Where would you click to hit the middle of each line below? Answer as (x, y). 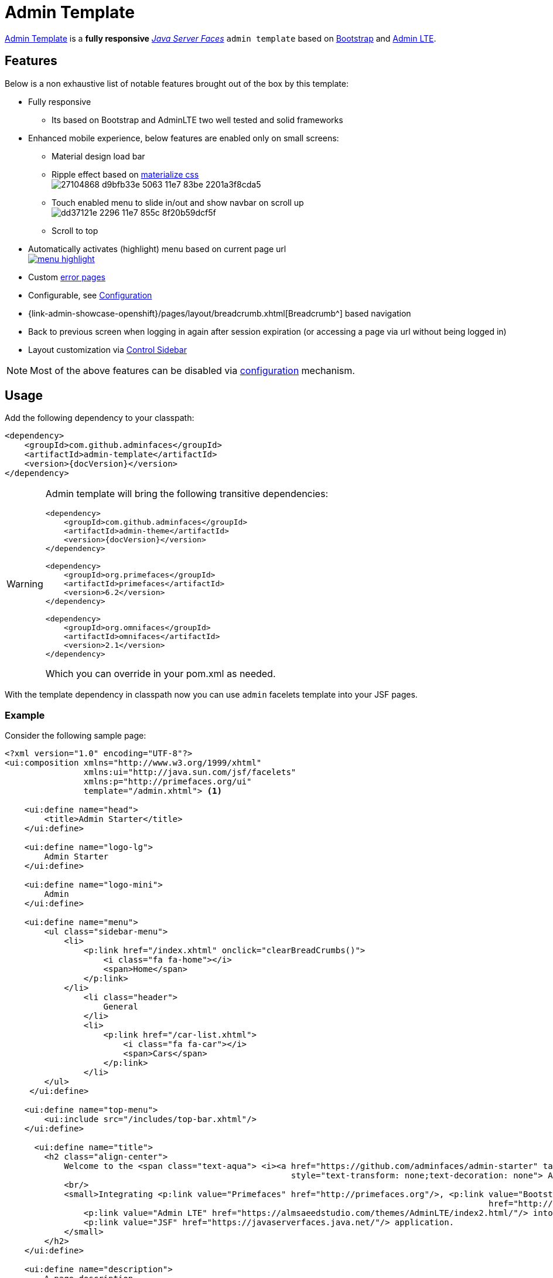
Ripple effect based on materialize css (125, 174)
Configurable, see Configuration (90, 295)
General (121, 1007)
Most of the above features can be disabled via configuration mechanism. (192, 370)
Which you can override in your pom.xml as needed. (161, 674)
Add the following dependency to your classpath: (100, 418)
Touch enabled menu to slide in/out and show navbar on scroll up (178, 202)
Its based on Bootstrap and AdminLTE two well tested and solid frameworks (197, 120)
